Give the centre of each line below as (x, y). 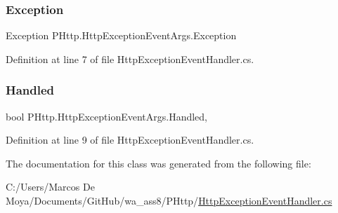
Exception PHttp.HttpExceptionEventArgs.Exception (121, 35)
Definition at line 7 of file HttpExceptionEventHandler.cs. (130, 59)
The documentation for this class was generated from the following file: (158, 163)
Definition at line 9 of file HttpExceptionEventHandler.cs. (130, 140)
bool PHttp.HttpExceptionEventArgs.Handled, (106, 116)
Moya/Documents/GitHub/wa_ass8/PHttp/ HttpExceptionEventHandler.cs (169, 200)
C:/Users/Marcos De (50, 187)
